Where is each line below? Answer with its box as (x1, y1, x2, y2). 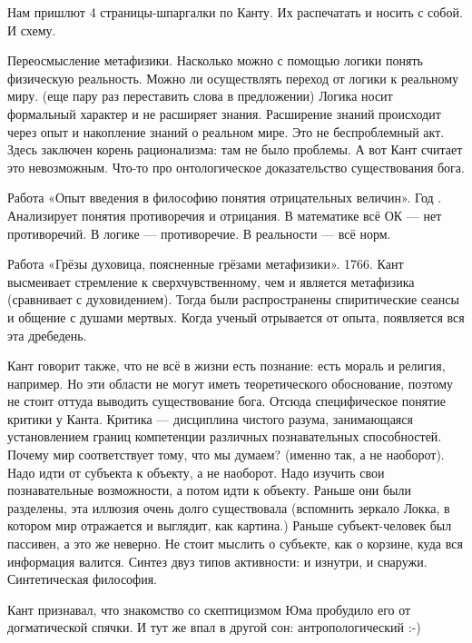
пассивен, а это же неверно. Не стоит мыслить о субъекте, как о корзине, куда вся (7, 534, 463, 553)
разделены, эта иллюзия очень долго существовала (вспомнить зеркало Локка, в (7, 498, 450, 517)
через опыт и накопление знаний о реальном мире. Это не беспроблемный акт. (7, 122, 445, 141)
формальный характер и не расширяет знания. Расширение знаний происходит (7, 104, 441, 123)
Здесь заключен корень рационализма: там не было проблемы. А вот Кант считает (7, 140, 463, 159)
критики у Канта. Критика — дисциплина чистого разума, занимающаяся (7, 409, 413, 428)
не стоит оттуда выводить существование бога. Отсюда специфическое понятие (7, 391, 447, 411)
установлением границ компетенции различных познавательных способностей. (7, 427, 442, 446)
